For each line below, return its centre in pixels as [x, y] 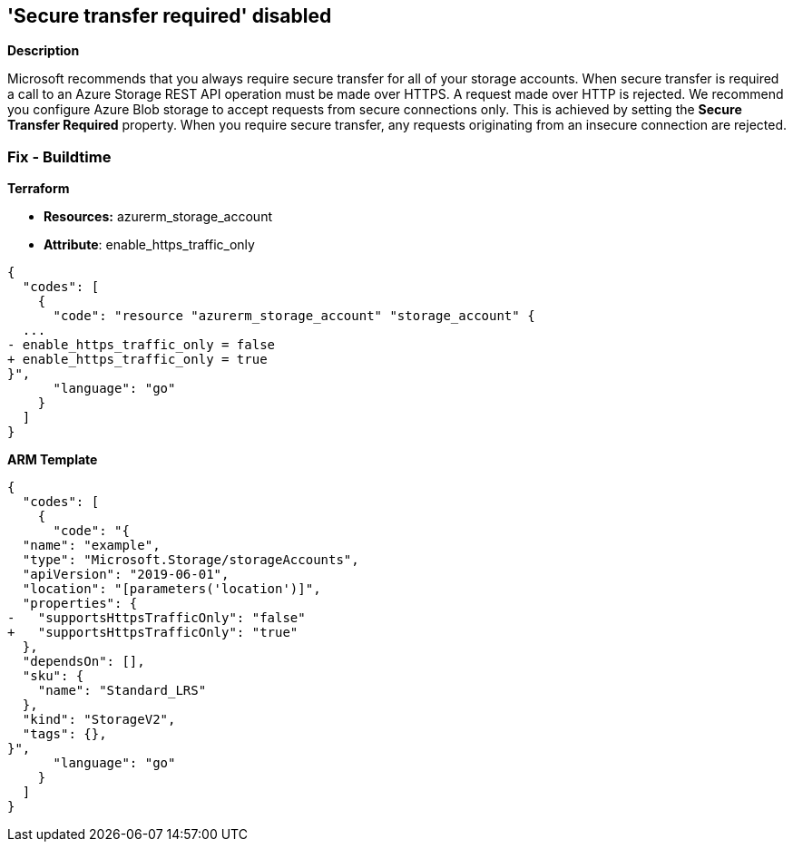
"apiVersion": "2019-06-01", [126, 575]
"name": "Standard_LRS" [122, 691]
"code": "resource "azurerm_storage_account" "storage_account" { [294, 316]
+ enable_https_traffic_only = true [137, 360]
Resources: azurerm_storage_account [158, 217]
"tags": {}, [64, 734]
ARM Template [53, 460]
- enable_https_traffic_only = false [142, 345]
